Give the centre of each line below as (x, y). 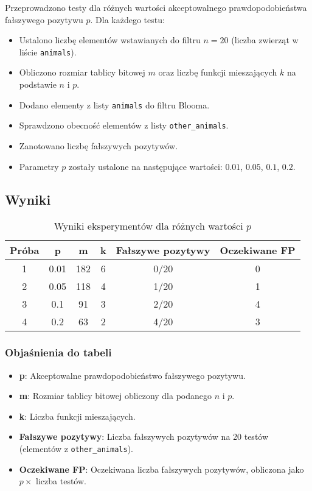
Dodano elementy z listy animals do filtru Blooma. (114, 104)
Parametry (39, 166)
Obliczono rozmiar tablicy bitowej (82, 72)
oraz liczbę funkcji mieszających (218, 72)
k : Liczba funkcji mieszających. (77, 416)
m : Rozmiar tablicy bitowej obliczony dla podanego (116, 396)
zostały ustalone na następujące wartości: (146, 166)
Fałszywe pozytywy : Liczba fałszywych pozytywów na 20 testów (144, 436)
